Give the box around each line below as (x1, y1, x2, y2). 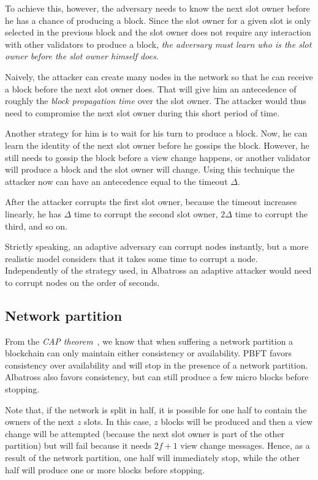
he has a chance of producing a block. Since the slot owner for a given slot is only (5, 13, 311, 26)
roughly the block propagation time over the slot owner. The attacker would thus (5, 94, 306, 107)
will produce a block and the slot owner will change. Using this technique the (5, 163, 295, 176)
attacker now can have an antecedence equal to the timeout (5, 174, 228, 187)
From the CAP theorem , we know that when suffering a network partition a (5, 334, 293, 347)
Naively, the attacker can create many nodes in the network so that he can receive (5, 70, 313, 83)
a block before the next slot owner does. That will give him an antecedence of (5, 82, 297, 95)
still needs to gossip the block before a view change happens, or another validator (5, 151, 311, 163)
